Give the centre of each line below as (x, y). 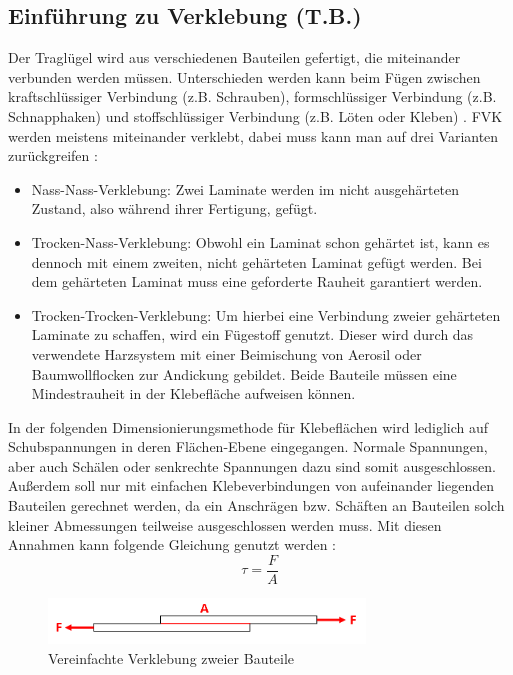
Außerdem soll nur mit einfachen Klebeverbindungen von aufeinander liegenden (251, 485)
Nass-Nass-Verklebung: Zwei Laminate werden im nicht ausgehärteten (245, 188)
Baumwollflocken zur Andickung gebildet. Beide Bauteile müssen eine (244, 373)
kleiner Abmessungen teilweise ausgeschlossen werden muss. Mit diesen (225, 524)
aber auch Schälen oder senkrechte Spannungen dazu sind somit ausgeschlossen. (252, 465)
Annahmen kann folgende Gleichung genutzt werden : (172, 544)
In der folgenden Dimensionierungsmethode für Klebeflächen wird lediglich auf (248, 426)
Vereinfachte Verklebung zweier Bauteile (171, 657)
